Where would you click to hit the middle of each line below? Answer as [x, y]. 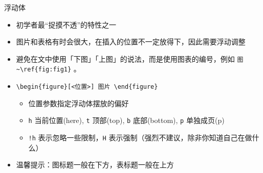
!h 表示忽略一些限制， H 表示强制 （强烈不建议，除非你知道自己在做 [140, 137]
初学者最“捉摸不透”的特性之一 [66, 24]
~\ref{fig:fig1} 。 [48, 69]
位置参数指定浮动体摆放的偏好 [79, 103]
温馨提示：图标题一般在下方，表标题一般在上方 [95, 165]
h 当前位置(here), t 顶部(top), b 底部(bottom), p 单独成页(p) [126, 120]
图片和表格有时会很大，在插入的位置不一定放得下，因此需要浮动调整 [131, 42]
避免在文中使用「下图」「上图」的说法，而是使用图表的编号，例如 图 [130, 58]
